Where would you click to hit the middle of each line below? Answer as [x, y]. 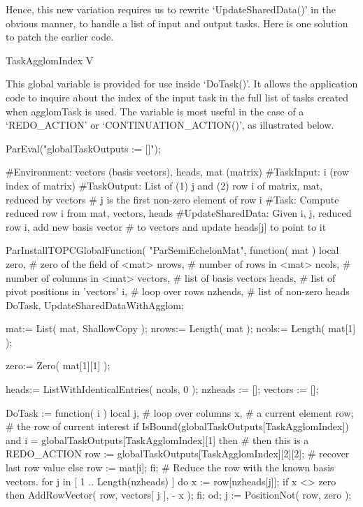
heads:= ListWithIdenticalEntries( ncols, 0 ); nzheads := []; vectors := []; [162, 389]
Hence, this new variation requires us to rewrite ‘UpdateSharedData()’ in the [171, 9]
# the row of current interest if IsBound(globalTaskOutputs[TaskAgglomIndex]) [177, 426]
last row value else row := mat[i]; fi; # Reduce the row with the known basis [170, 467]
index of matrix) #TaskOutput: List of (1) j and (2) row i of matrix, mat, [164, 185]
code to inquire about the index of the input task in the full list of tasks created [177, 97]
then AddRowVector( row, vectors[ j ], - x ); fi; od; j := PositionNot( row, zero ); [179, 495]
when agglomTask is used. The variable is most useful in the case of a [155, 111]
